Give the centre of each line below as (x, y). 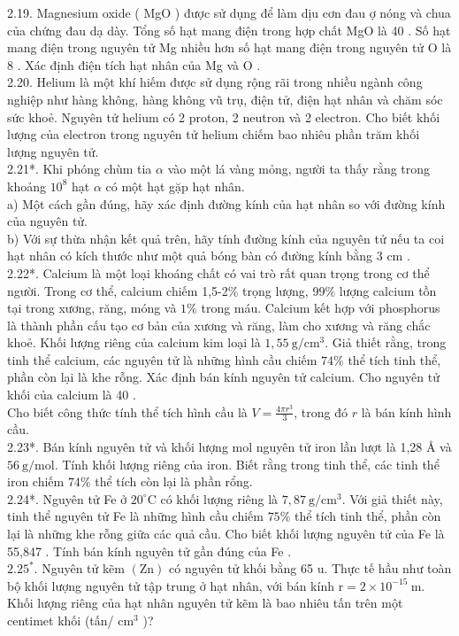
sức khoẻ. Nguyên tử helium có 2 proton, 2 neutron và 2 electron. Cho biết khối (224, 116)
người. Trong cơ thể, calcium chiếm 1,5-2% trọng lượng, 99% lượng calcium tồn (222, 290)
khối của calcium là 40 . (72, 395)
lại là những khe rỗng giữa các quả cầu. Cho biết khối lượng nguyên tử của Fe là (226, 534)
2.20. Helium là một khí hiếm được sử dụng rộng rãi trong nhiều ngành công (215, 82)
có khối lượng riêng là (219, 498)
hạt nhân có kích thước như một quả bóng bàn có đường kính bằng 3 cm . (209, 256)
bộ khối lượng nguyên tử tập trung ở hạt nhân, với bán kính (171, 585)
